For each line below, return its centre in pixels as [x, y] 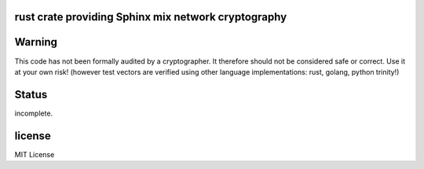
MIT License [35, 154]
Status [31, 94]
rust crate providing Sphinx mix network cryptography [151, 17]
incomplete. [34, 113]
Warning [36, 42]
